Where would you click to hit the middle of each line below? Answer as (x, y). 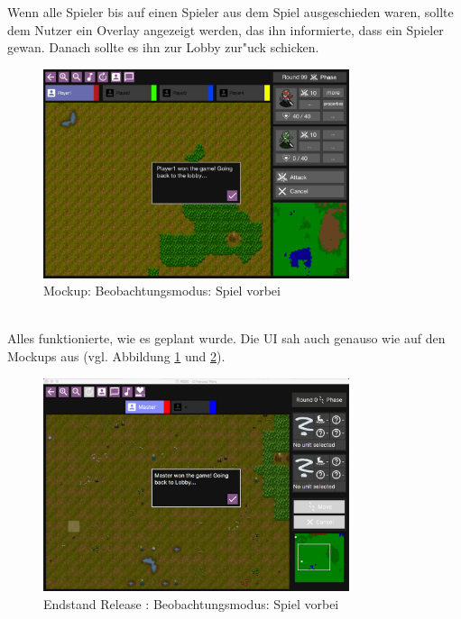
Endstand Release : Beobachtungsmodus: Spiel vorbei (191, 603)
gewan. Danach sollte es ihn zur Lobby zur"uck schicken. (163, 47)
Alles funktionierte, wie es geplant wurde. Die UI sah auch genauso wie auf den (226, 338)
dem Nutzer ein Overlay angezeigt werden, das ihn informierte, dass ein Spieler (226, 29)
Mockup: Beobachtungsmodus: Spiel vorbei (162, 291)
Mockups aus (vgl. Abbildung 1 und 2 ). (116, 356)
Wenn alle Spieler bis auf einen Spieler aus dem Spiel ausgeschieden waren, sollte (230, 12)
